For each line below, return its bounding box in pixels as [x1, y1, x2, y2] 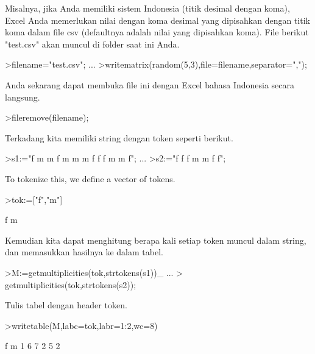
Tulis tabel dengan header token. [5, 299, 127, 311]
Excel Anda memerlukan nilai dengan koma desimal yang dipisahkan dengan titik [5, 13, 310, 26]
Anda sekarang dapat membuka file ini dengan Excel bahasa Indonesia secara [5, 78, 295, 91]
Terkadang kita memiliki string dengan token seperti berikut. [5, 131, 233, 144]
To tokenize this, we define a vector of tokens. [5, 172, 175, 185]
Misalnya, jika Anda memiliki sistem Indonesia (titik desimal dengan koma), [5, 2, 290, 14]
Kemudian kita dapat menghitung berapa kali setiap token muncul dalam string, [5, 233, 306, 246]
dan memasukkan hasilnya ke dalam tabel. [5, 246, 163, 258]
